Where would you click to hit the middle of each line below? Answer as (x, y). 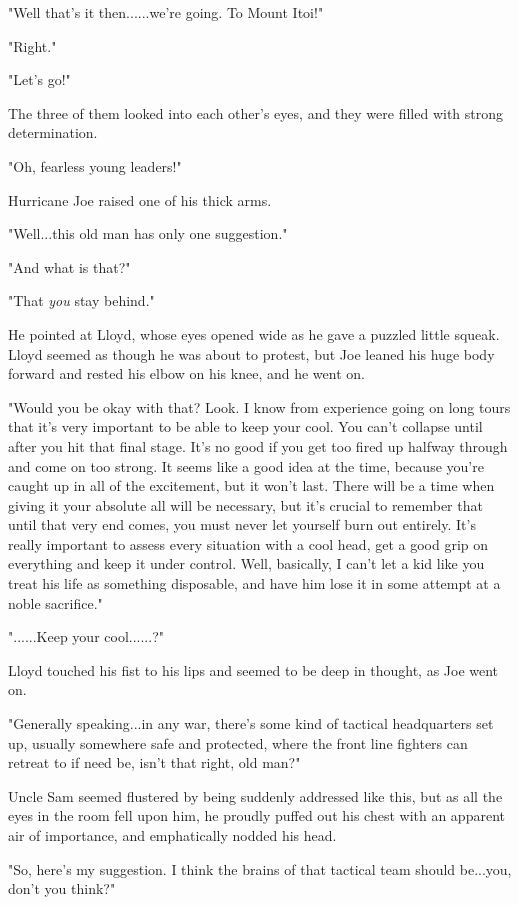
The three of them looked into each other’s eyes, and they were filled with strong (256, 112)
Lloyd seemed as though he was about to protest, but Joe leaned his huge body (251, 353)
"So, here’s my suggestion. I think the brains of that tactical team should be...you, (260, 868)
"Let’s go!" (39, 79)
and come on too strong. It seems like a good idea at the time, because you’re (246, 465)
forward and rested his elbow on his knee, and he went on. (186, 373)
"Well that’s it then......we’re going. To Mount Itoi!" (166, 12)
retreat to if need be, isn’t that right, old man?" (154, 762)
